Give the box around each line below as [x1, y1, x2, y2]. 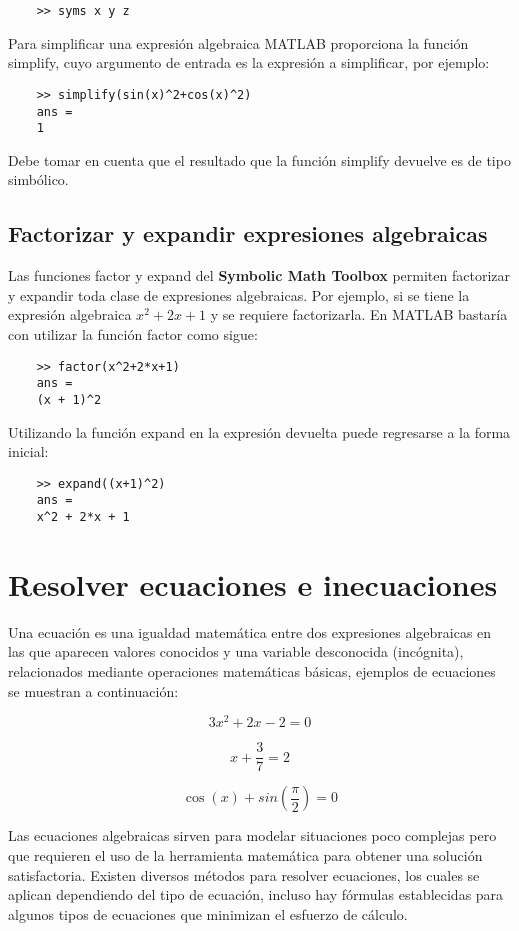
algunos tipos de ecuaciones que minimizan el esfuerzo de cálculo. [8, 903, 408, 924]
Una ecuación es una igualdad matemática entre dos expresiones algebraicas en [8, 621, 492, 642]
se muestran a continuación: [8, 680, 179, 701]
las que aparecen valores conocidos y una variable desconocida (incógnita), [8, 641, 464, 662]
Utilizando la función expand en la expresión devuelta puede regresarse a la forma [8, 421, 511, 442]
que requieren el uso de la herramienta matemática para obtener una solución [8, 844, 483, 865]
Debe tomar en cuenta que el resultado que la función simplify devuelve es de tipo [8, 149, 511, 170]
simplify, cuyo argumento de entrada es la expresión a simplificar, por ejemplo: [8, 52, 490, 73]
